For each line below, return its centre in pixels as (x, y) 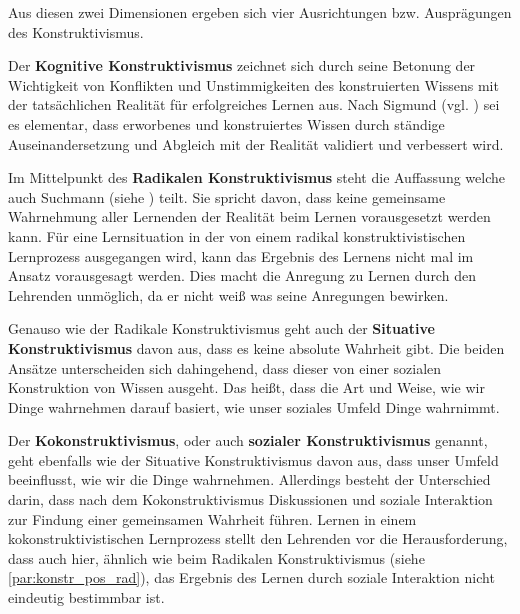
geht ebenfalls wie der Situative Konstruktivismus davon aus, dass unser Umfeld (253, 459)
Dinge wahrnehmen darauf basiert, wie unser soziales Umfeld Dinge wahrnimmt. (254, 406)
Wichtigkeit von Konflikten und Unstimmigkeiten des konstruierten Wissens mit (253, 84)
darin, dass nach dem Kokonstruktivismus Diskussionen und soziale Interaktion (250, 499)
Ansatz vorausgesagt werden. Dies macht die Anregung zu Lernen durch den (242, 275)
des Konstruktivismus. (76, 31)
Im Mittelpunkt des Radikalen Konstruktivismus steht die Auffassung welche (256, 177)
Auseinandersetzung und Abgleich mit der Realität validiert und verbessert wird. (256, 143)
